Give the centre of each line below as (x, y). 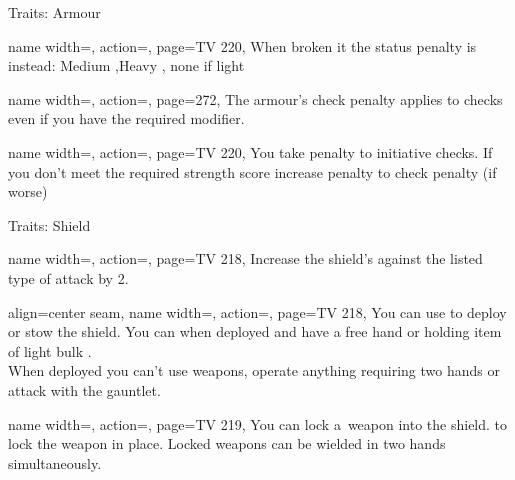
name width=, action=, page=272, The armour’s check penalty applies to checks (255, 98)
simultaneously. (55, 462)
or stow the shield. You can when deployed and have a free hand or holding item (255, 331)
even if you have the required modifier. (126, 118)
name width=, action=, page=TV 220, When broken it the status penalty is (242, 45)
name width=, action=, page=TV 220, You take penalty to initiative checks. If (250, 151)
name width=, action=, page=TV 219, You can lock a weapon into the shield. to (258, 423)
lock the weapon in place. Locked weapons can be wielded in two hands (227, 443)
